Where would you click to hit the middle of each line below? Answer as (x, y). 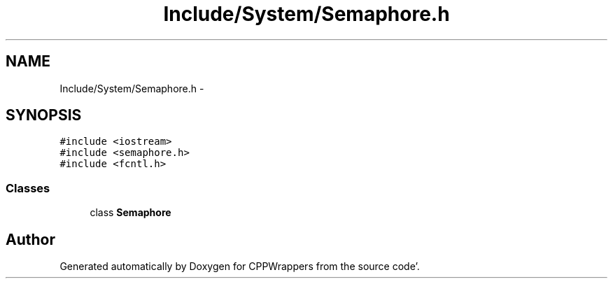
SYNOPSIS (44, 115)
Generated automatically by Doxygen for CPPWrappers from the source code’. (240, 267)
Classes (28, 188)
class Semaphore (131, 213)
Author (30, 239)
